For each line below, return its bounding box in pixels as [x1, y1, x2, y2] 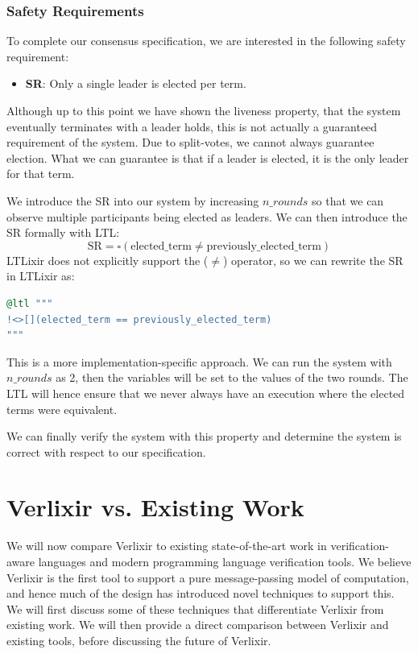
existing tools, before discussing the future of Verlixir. [6, 631, 271, 648]
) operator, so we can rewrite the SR [222, 251, 404, 268]
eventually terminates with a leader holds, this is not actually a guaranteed [6, 118, 378, 135]
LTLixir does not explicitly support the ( [6, 251, 209, 268]
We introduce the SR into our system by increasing [6, 192, 259, 209]
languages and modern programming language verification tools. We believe [38, 553, 412, 569]
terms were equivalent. [6, 400, 118, 417]
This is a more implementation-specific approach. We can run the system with [6, 353, 392, 370]
